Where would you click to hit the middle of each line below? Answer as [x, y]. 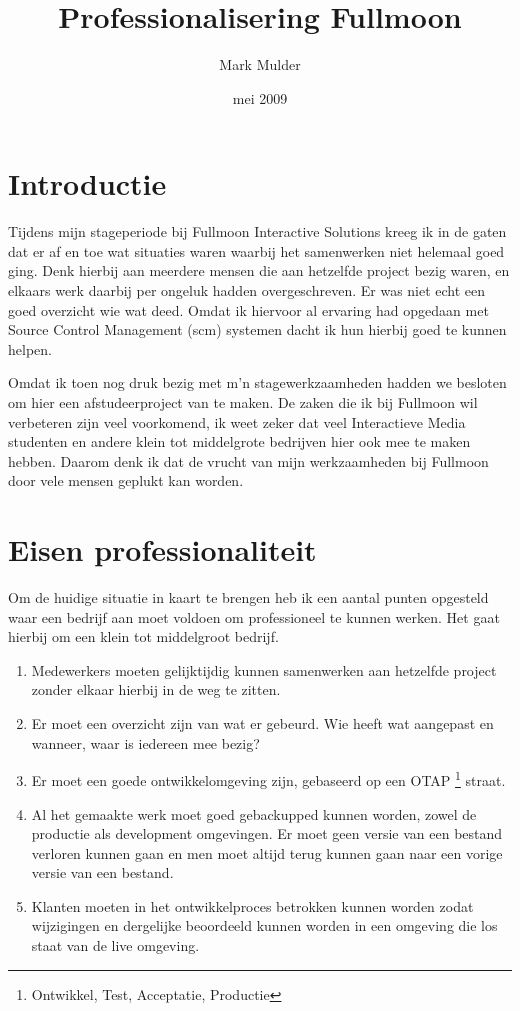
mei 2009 [260, 97]
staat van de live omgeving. [115, 945]
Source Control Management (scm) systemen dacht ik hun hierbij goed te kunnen [257, 329]
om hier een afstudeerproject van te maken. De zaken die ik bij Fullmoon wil [243, 402]
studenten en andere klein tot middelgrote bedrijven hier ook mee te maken [239, 441]
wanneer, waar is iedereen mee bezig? [145, 742]
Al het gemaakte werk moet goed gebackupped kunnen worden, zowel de [254, 813]
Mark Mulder [260, 64]
